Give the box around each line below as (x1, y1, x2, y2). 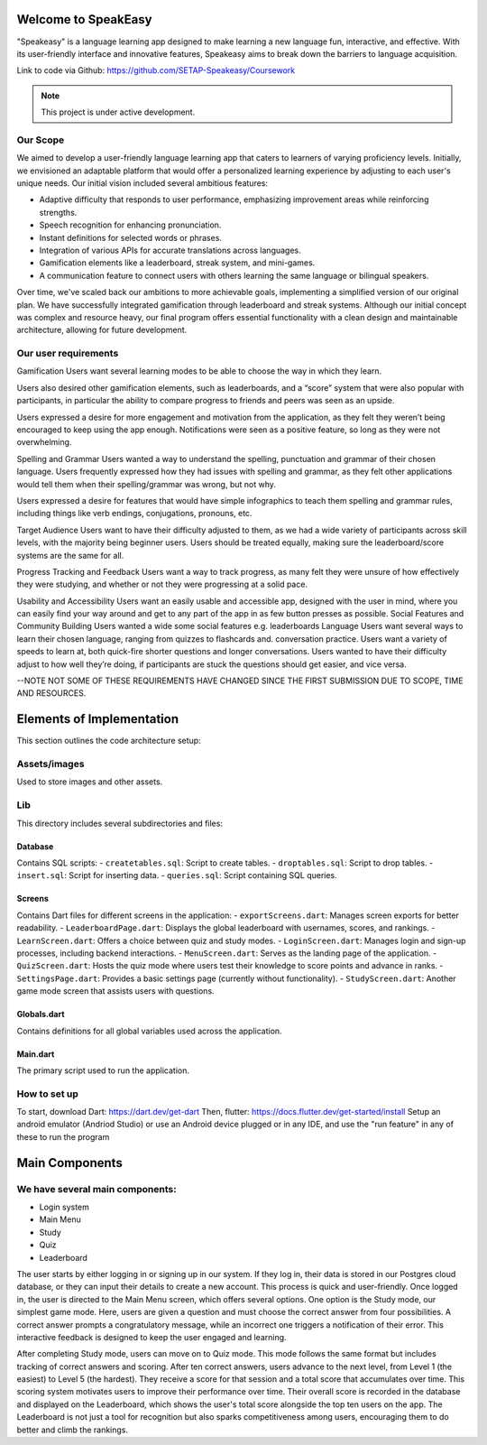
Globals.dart (16, 1009, 65, 1020)
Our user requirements (16, 347, 119, 360)
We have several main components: (16, 1182, 177, 1195)
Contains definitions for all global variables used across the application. (16, 1025, 283, 1036)
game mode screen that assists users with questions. (16, 986, 216, 996)
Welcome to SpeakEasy (16, 12, 152, 27)
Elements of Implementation (16, 711, 179, 727)
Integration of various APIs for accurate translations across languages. (39, 245, 301, 255)
